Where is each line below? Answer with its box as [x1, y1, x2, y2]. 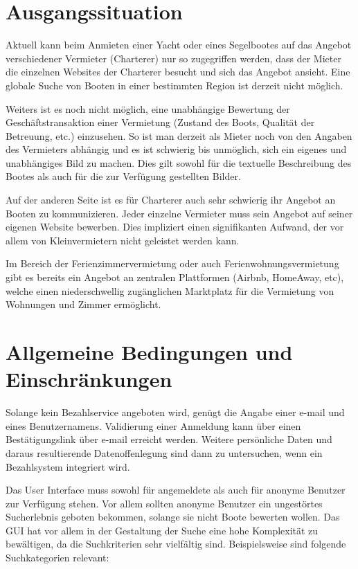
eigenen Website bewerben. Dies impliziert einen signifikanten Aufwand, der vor [6, 219, 344, 234]
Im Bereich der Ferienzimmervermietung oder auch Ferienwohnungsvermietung [6, 256, 339, 271]
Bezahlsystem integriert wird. [6, 459, 130, 473]
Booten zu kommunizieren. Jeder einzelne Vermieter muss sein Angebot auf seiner [6, 206, 353, 220]
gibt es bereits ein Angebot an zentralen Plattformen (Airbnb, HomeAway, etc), [6, 270, 344, 284]
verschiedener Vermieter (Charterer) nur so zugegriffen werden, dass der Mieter [6, 51, 341, 65]
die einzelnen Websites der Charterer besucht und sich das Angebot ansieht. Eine [6, 64, 350, 79]
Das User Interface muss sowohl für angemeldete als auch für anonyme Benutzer [6, 482, 346, 497]
